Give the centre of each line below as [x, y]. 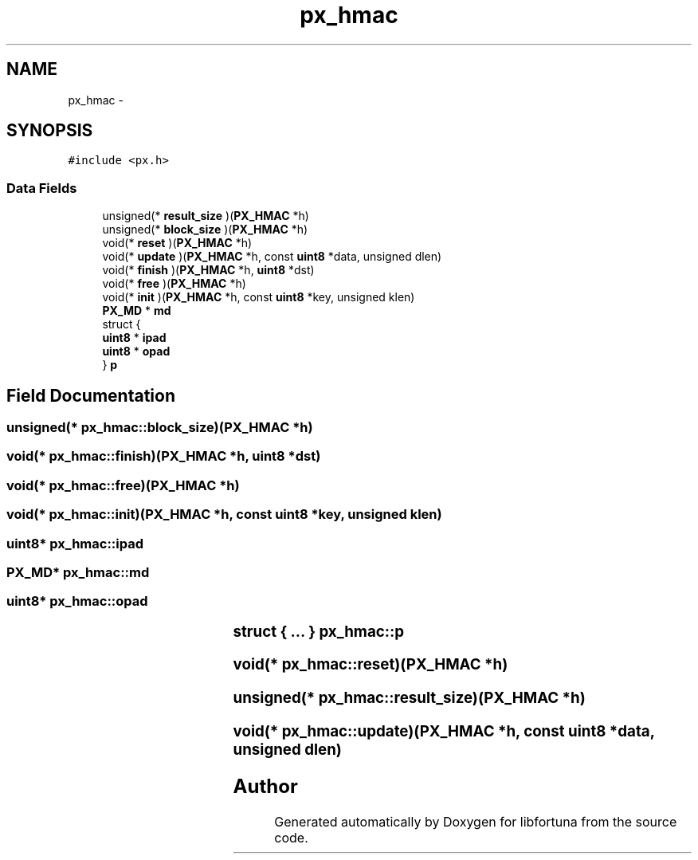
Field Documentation [91, 395]
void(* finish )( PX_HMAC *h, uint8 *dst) [208, 270]
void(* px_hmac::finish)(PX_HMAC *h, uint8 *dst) [164, 456]
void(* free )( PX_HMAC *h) [174, 284]
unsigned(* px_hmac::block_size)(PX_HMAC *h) [160, 428]
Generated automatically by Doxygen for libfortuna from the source [476, 821]
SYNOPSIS [50, 131]
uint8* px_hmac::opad [77, 601]
